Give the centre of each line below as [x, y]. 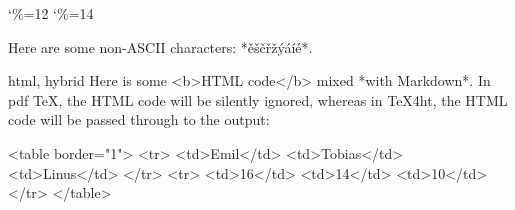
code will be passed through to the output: [139, 119]
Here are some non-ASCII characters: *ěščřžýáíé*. [160, 46]
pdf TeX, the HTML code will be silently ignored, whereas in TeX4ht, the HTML [258, 99]
